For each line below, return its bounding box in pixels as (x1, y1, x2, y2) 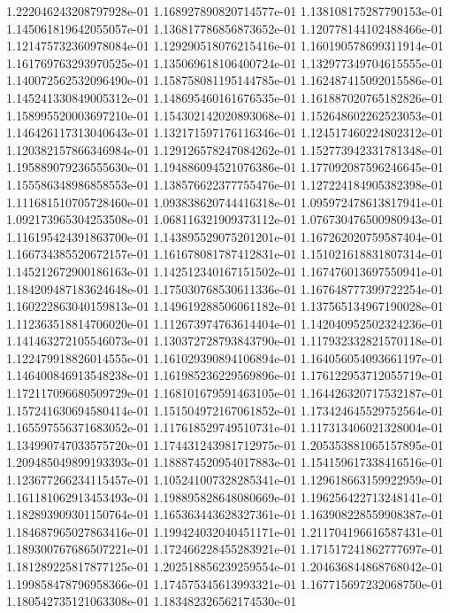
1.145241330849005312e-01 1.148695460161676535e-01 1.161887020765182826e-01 (6, 88, 444, 106)
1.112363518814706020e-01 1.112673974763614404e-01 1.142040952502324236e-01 (6, 314, 444, 332)
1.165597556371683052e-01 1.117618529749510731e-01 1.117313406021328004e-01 (6, 418, 444, 437)
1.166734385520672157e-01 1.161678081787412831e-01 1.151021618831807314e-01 (6, 244, 444, 263)
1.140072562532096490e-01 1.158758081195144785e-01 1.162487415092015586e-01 (6, 71, 444, 89)
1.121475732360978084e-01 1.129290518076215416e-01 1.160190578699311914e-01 (6, 36, 444, 55)
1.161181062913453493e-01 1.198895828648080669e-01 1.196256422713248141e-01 (6, 487, 444, 506)
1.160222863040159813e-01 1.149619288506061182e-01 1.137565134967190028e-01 (6, 297, 444, 315)
